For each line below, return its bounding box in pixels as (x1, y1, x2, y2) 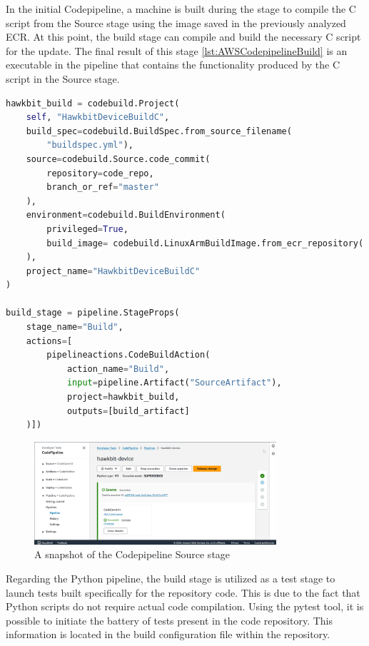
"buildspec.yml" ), (46, 140, 133, 151)
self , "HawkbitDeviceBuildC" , (26, 112, 170, 123)
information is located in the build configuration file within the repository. (6, 627, 330, 642)
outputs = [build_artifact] (66, 405, 190, 416)
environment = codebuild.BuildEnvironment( (26, 210, 226, 221)
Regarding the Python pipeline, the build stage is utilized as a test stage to (6, 571, 335, 586)
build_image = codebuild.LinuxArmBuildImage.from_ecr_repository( (46, 238, 364, 248)
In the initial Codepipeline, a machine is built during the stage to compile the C (6, 1, 356, 16)
